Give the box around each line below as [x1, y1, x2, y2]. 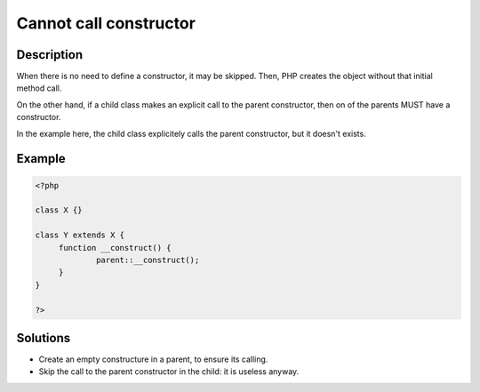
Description [16, 47, 84, 62]
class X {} [35, 205, 83, 215]
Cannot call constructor [16, 13, 196, 33]
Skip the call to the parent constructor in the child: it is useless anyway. [38, 366, 300, 377]
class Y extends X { [35, 230, 124, 240]
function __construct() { [58, 243, 172, 252]
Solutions [16, 330, 71, 346]
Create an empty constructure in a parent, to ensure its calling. [38, 354, 268, 364]
